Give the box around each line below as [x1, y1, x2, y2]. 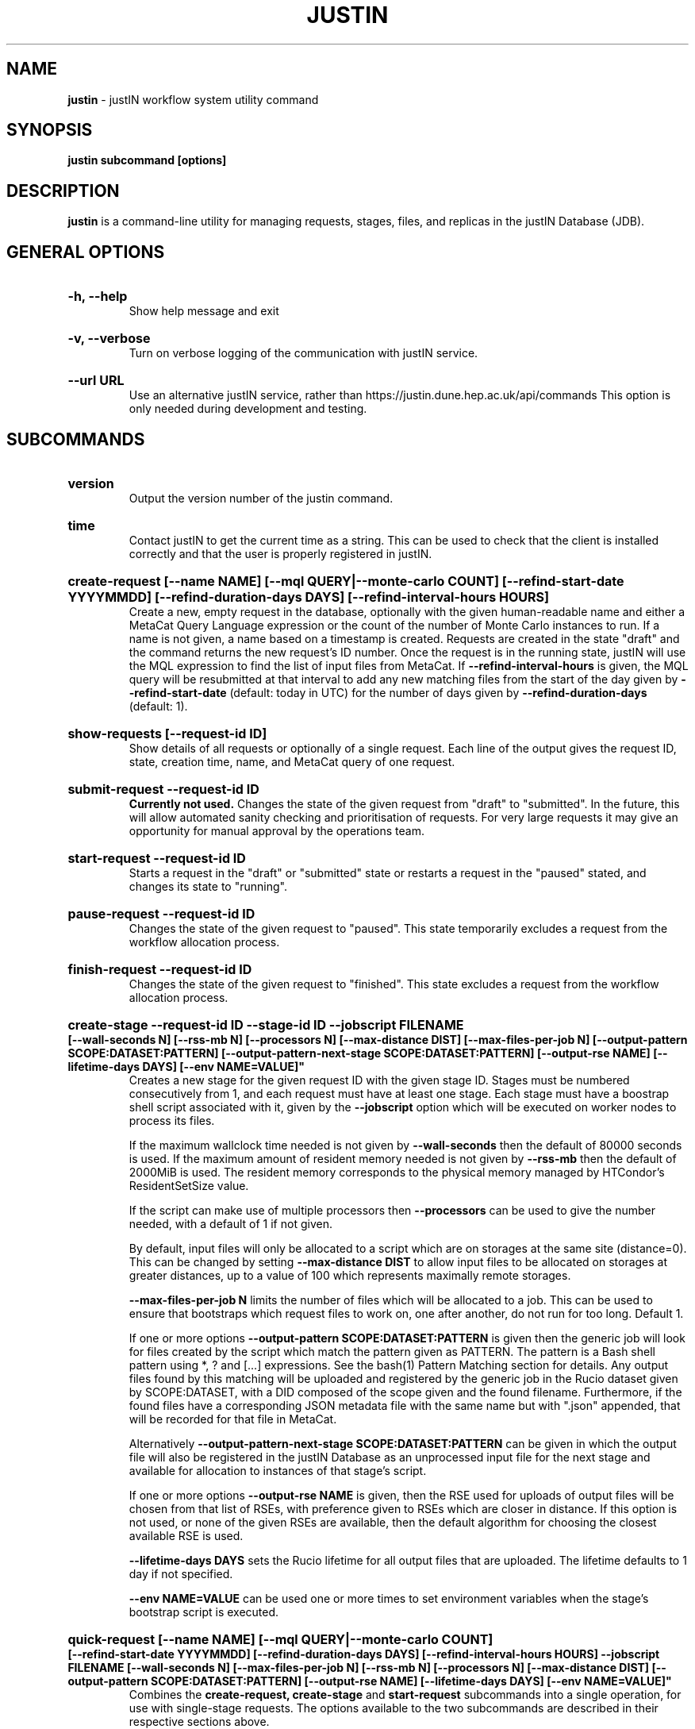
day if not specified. [129, 1566, 233, 1581]
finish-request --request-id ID [67, 961, 252, 977]
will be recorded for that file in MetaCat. [129, 1411, 337, 1426]
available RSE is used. [129, 1528, 244, 1542]
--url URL [67, 372, 125, 389]
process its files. [129, 1113, 215, 1127]
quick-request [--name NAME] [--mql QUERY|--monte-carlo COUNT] [67, 1631, 493, 1647]
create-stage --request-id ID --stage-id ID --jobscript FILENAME [67, 1016, 464, 1033]
